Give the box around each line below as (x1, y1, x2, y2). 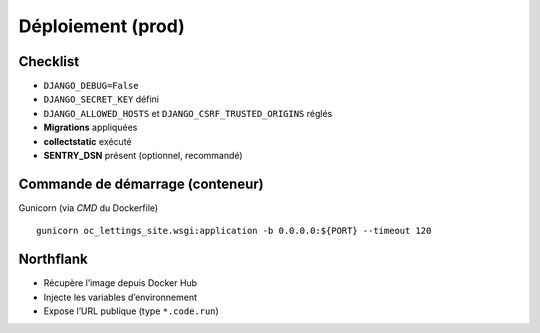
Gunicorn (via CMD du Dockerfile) (18, 201, 159, 214)
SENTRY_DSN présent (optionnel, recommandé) (43, 150, 244, 162)
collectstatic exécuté (43, 135, 132, 147)
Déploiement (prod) (18, 15, 185, 37)
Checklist (18, 53, 80, 70)
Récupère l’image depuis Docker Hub (43, 277, 198, 289)
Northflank (18, 251, 89, 268)
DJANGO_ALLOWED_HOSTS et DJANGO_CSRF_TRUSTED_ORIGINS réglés (43, 107, 333, 119)
